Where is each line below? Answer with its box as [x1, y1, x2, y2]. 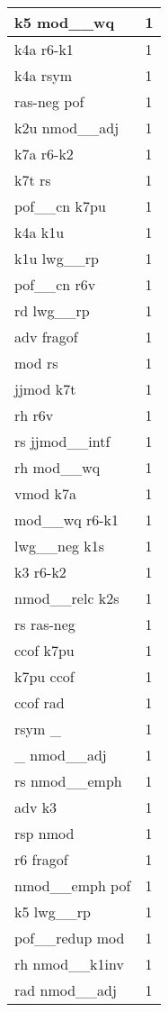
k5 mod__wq [14, 12, 115, 32]
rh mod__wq [14, 457, 101, 478]
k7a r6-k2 [14, 143, 74, 164]
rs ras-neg [14, 614, 75, 634]
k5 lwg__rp [14, 901, 91, 922]
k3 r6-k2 [14, 561, 66, 582]
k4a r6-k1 [14, 39, 74, 59]
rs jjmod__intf [14, 431, 111, 451]
